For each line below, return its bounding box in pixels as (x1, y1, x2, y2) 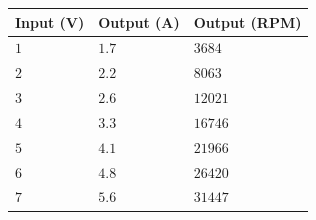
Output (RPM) (193, 11, 302, 32)
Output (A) (98, 11, 180, 32)
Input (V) (15, 11, 85, 32)
